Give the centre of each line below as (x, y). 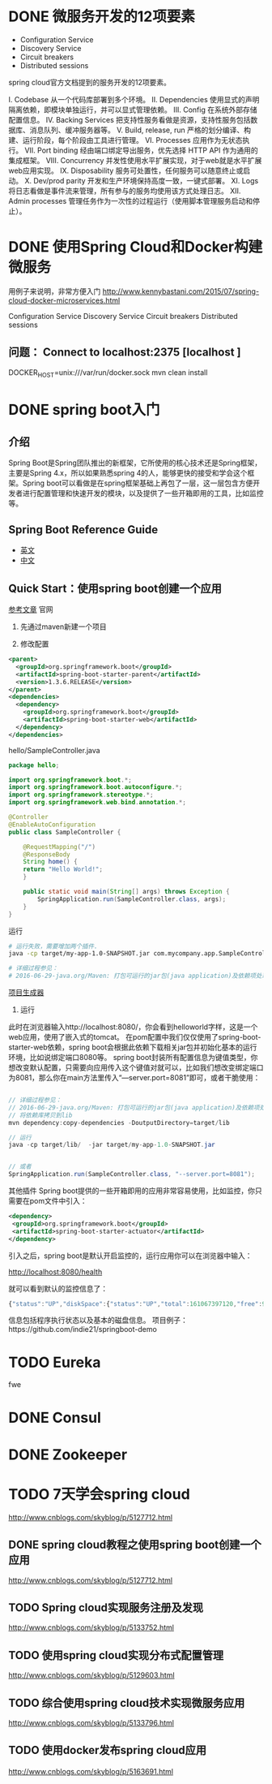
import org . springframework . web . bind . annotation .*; (97, 803)
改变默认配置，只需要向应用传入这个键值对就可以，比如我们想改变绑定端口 (139, 1067)
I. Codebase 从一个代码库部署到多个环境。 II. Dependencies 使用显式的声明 (134, 99)
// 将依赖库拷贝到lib (40, 1115)
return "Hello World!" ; (63, 869)
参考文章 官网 (31, 610)
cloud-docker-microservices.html (64, 300)
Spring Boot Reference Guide (83, 530)
